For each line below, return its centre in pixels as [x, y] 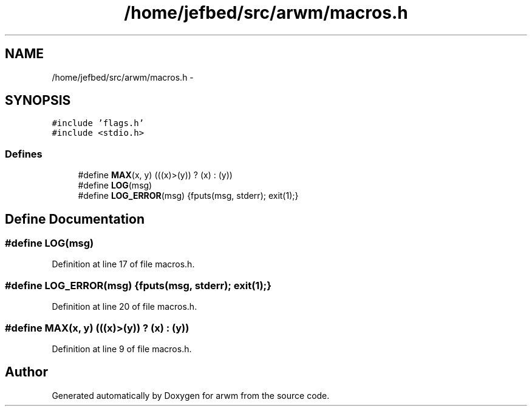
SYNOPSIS [38, 101]
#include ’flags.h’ [98, 123]
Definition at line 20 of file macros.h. [124, 307]
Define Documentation [75, 219]
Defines [24, 154]
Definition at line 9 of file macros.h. [122, 349]
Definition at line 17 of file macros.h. [123, 264]
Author [26, 372]
